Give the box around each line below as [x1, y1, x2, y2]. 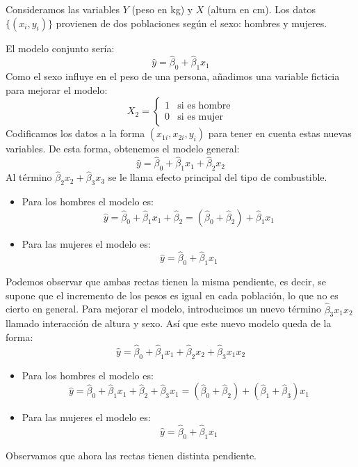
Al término [6, 170, 52, 184]
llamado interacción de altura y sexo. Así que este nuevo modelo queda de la [6, 316, 332, 331]
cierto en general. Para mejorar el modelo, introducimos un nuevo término [6, 301, 321, 316]
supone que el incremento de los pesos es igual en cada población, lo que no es [6, 287, 339, 302]
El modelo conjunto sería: [6, 40, 115, 55]
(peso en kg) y [131, 2, 193, 16]
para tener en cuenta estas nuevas [208, 126, 352, 141]
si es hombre [177, 101, 231, 111]
